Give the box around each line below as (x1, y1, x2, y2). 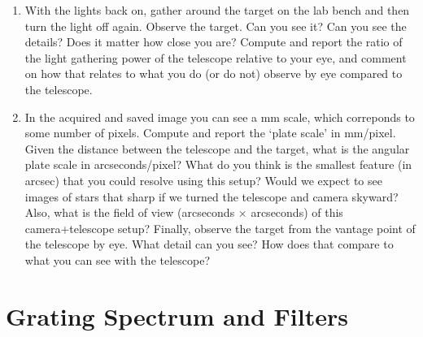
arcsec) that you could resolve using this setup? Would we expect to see (24, 171, 382, 188)
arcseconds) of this (251, 204, 343, 221)
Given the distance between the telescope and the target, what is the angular (24, 140, 410, 157)
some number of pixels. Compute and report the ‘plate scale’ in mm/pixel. (24, 124, 396, 141)
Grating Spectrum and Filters (6, 299, 348, 332)
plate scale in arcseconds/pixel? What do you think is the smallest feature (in (24, 156, 412, 173)
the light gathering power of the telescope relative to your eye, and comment (24, 49, 407, 66)
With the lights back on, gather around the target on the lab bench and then (24, 2, 410, 18)
